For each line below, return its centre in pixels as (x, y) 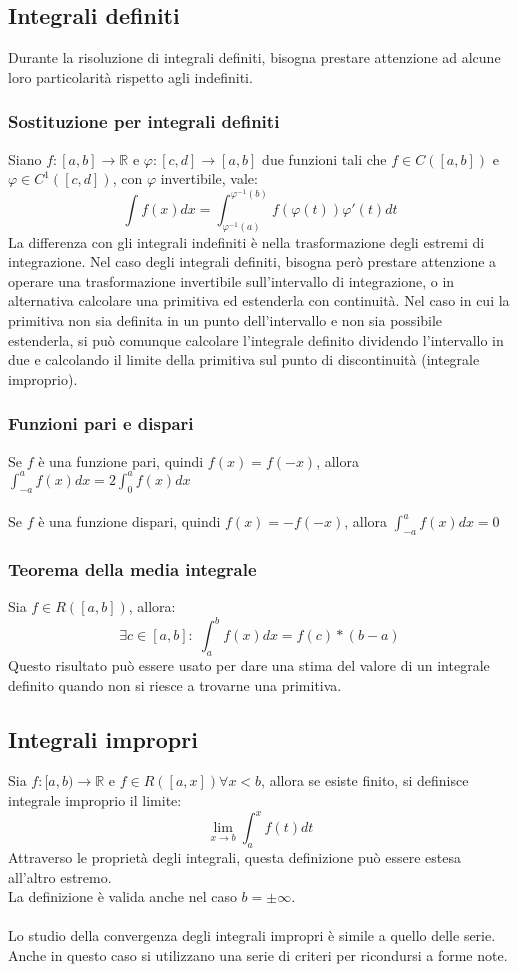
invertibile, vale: (209, 178)
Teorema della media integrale (132, 568)
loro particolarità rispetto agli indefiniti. (130, 76)
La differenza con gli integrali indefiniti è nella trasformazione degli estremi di (246, 241)
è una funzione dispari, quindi (129, 521)
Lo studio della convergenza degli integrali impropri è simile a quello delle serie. (252, 935)
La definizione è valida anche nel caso (122, 896)
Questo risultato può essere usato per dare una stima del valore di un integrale (249, 665)
